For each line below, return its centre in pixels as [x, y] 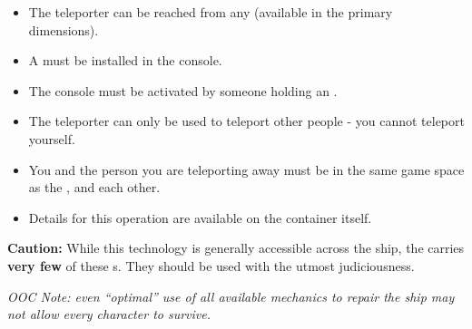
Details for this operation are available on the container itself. [200, 217]
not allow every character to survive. [109, 314]
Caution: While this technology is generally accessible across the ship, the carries [236, 248]
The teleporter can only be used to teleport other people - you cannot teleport [246, 121]
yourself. [52, 138]
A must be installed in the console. [125, 60]
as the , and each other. [94, 187]
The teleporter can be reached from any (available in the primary [211, 12]
